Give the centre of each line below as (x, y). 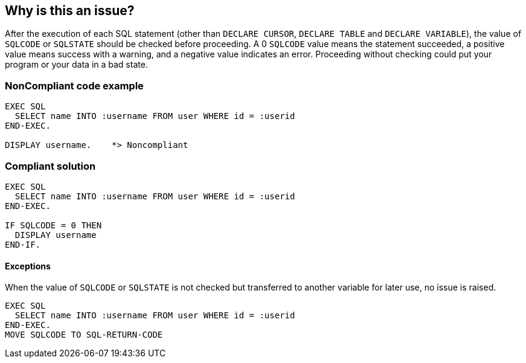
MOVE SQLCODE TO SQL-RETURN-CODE (84, 335)
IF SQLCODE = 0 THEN (53, 225)
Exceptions (28, 266)
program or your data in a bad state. (76, 65)
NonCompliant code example (74, 85)
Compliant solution (50, 166)
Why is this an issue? (70, 11)
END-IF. (23, 244)
